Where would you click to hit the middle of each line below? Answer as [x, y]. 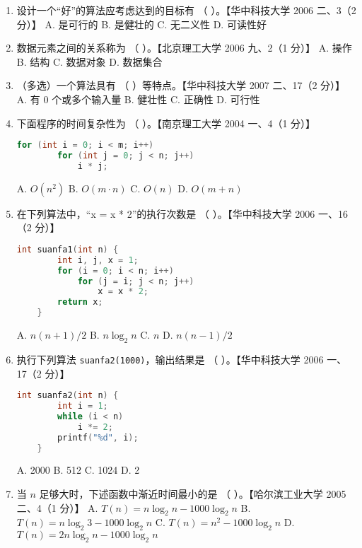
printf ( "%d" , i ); [98, 437]
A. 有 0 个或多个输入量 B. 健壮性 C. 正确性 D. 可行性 [138, 99]
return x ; [80, 302]
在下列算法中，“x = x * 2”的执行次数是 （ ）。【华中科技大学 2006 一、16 [182, 213]
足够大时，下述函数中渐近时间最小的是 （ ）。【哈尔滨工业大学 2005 [193, 493]
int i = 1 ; [83, 406]
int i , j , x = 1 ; [98, 260]
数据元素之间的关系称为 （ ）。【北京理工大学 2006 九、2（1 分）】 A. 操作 [184, 48]
